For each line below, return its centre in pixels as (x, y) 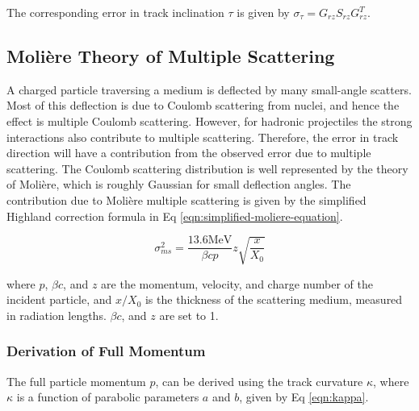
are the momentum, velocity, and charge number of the (237, 283)
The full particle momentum (76, 381)
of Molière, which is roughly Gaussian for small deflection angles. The (179, 184)
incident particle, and (59, 299)
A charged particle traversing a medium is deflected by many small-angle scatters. (209, 89)
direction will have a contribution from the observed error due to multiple (189, 153)
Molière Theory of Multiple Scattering (171, 55)
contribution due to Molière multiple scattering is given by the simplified (186, 199)
